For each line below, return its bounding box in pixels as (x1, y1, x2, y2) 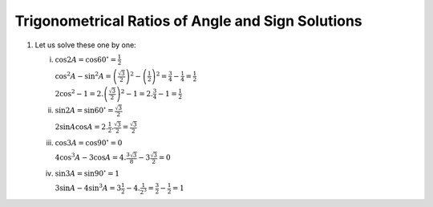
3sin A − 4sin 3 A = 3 (55, 182, 122, 193)
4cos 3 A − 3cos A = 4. (55, 152, 127, 162)
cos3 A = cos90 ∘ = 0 (55, 137, 123, 148)
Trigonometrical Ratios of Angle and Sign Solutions (14, 12, 362, 30)
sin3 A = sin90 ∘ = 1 (55, 168, 120, 178)
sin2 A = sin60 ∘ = (55, 104, 114, 116)
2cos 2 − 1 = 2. (55, 87, 104, 98)
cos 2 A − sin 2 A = (55, 70, 112, 80)
